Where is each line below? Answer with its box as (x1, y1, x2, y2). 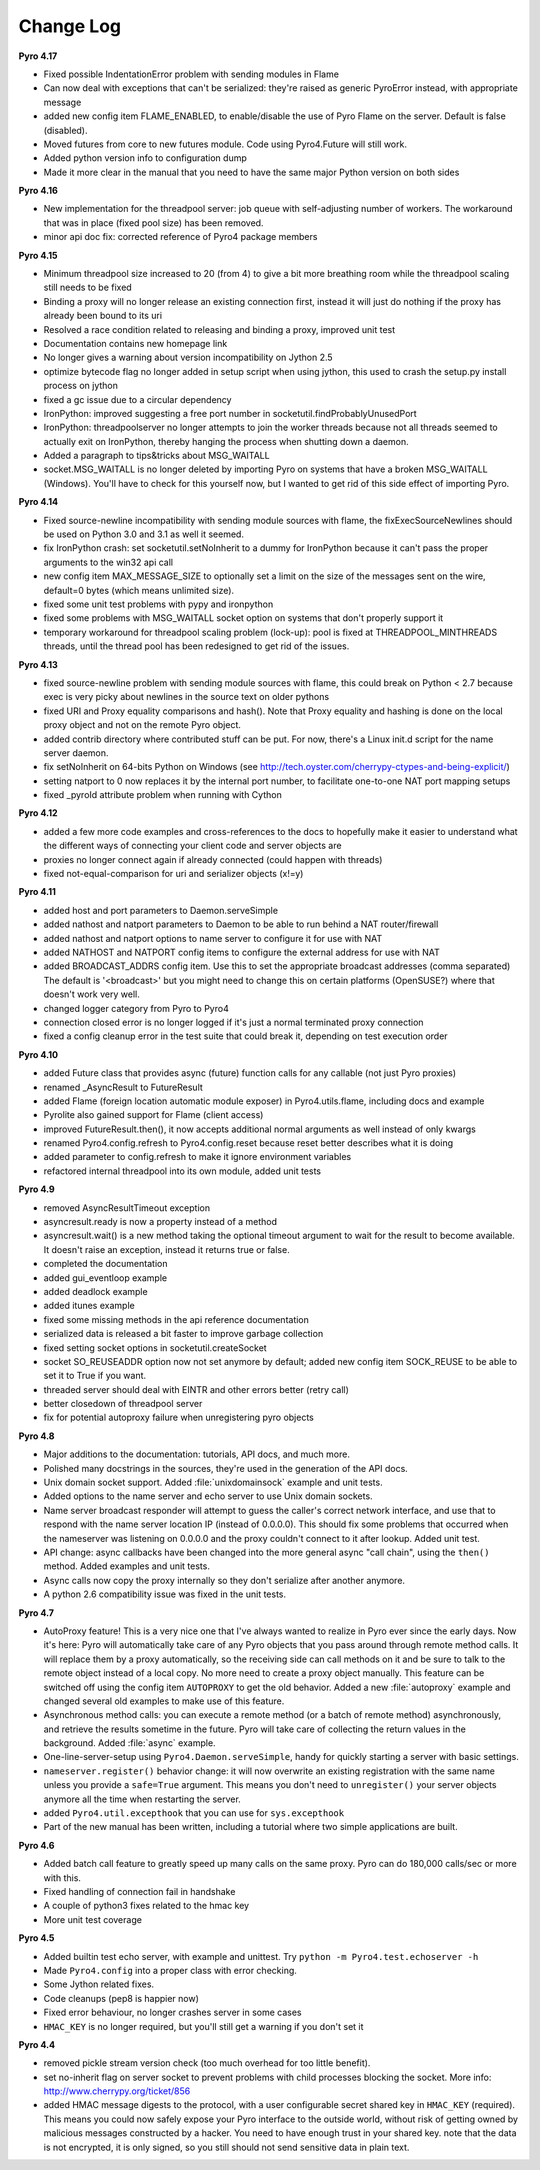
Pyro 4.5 (18, 1932, 55, 1944)
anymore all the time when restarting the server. (43, 1793, 242, 1805)
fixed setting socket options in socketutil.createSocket (43, 1341, 267, 1354)
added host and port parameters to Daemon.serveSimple (43, 904, 279, 916)
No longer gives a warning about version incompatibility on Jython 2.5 (43, 351, 334, 364)
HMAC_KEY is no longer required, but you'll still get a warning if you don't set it (43, 2020, 364, 2032)
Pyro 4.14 (18, 496, 59, 508)
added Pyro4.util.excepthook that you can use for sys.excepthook (43, 1807, 345, 1819)
